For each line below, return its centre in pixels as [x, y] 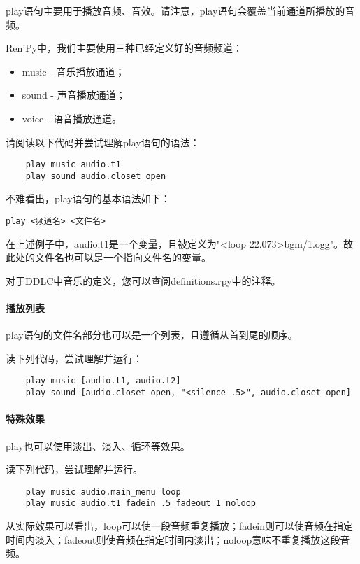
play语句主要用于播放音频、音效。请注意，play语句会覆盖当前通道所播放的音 [180, 10]
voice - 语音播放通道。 [72, 118]
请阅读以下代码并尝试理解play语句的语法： [103, 142]
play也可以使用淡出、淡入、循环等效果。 [98, 445]
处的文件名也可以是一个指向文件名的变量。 [113, 257]
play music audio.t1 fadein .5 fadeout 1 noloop [141, 503]
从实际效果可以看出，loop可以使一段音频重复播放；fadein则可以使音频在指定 [180, 526]
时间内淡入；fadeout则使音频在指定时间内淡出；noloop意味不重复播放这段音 [178, 539]
